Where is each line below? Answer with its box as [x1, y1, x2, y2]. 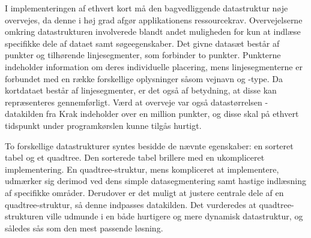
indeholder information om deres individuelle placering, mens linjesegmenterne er [5, 60, 303, 73]
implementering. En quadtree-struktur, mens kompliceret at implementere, [5, 162, 279, 175]
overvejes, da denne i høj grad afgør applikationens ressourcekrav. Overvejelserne [5, 13, 303, 26]
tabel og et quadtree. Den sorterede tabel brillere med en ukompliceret [5, 151, 265, 164]
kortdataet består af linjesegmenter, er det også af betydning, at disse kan [5, 84, 277, 97]
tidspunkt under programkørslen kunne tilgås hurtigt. [5, 119, 202, 131]
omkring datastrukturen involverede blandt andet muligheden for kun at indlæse [5, 25, 301, 38]
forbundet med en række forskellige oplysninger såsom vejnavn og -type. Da [5, 72, 283, 85]
